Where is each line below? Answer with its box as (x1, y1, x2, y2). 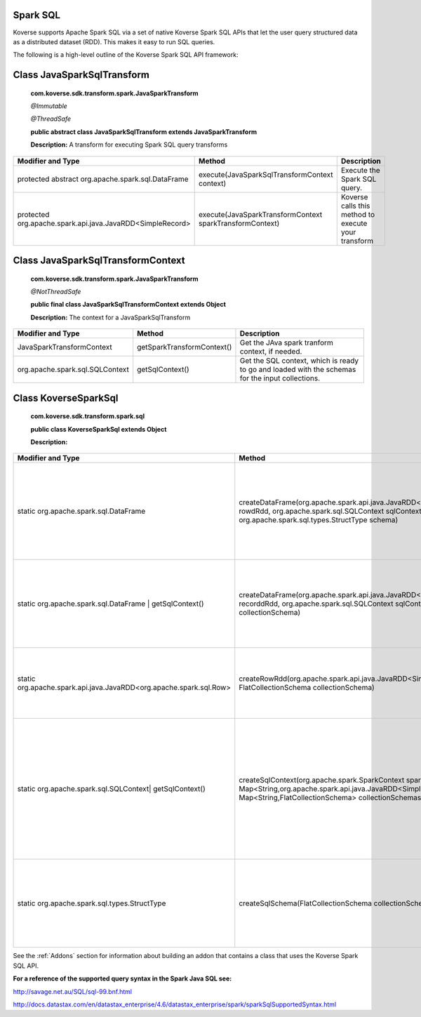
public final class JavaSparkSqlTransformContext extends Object (30, 300, 226, 309)
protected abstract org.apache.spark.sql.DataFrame (17, 174, 189, 184)
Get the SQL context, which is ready (239, 356, 359, 366)
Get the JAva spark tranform (239, 338, 333, 347)
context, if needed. (239, 347, 302, 357)
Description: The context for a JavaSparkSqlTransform (30, 313, 191, 321)
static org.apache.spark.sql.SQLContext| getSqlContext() (17, 784, 206, 794)
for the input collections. (239, 373, 321, 383)
